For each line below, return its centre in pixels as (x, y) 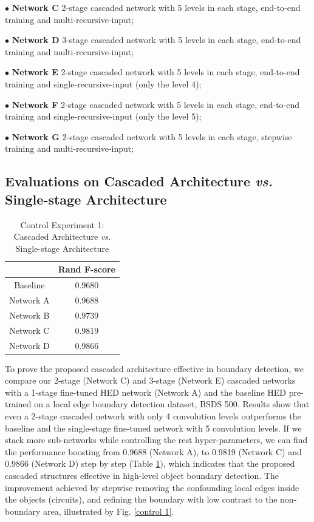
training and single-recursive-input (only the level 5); (103, 116)
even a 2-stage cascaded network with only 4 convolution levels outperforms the (153, 416)
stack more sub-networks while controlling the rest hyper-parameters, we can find (156, 440)
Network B (29, 315)
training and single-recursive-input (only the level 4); (103, 83)
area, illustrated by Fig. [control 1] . (109, 511)
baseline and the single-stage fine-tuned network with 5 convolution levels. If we (153, 428)
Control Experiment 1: (62, 224)
